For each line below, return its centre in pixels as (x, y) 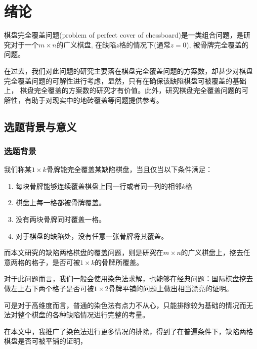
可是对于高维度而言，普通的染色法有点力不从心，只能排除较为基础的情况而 (125, 305)
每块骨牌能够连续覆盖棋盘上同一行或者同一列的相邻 (99, 186)
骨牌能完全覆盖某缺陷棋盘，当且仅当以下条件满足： (129, 169)
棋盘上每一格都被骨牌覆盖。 (61, 202)
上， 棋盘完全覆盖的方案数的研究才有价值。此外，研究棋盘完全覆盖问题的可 (126, 90)
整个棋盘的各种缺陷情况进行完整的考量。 (83, 315)
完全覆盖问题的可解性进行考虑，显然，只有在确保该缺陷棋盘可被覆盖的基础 (125, 80)
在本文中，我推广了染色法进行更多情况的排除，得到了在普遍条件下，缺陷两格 (128, 331)
